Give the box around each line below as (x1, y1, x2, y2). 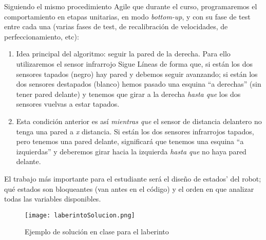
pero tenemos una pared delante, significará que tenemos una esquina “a (16, 136, 244, 147)
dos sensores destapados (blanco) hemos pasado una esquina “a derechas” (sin (16, 78, 261, 89)
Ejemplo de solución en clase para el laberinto (25, 226, 169, 237)
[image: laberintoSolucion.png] (25, 211, 135, 219)
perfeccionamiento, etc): (4, 31, 79, 42)
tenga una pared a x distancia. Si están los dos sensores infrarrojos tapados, (16, 126, 254, 136)
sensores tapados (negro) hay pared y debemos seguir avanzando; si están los (16, 68, 258, 79)
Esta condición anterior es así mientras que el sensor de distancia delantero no (16, 115, 262, 126)
